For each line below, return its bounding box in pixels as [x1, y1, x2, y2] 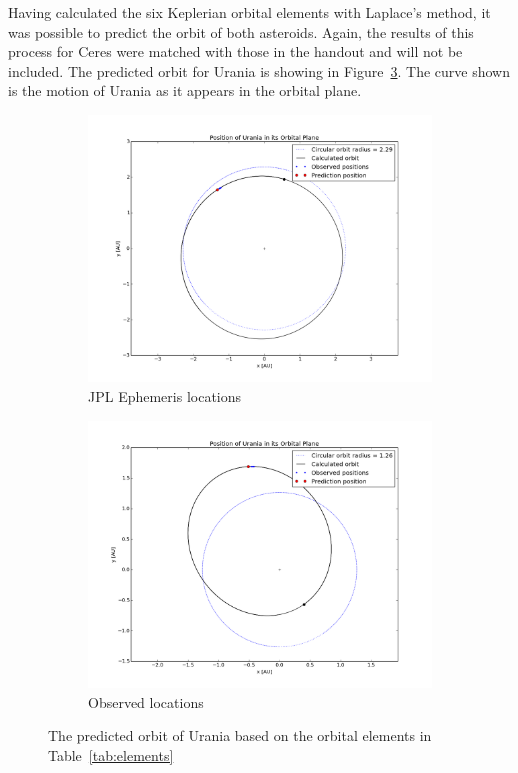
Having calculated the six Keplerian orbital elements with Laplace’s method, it [8, 2, 491, 22]
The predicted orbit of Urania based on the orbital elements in [48, 725, 432, 746]
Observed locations [88, 691, 204, 712]
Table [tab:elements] [48, 744, 174, 765]
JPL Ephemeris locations [88, 385, 242, 406]
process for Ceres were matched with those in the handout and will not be [8, 41, 463, 62]
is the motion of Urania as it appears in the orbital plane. [8, 80, 362, 101]
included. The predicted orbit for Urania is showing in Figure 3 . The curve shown [8, 60, 510, 81]
